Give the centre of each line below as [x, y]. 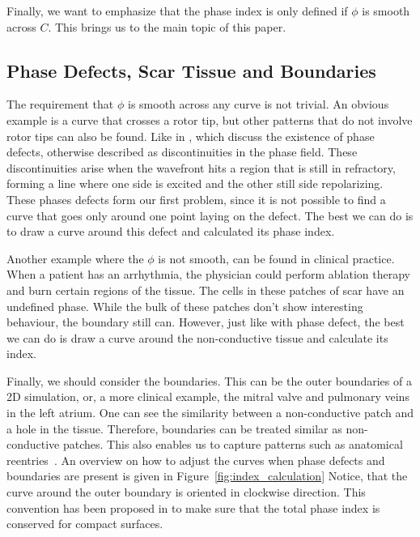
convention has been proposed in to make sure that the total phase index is [193, 507]
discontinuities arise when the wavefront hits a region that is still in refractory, [201, 167]
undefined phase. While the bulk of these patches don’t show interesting [185, 306]
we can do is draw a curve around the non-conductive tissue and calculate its [197, 337]
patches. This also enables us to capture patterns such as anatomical [233, 444]
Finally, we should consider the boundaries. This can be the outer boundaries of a [209, 380]
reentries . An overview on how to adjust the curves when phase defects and [196, 460]
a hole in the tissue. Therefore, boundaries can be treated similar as [174, 428]
